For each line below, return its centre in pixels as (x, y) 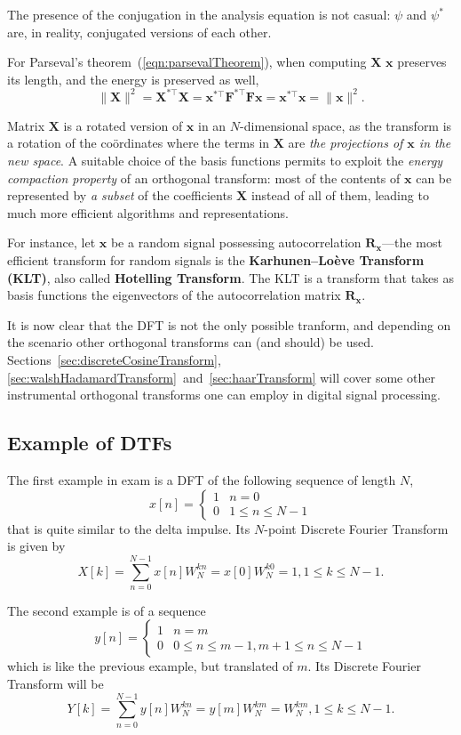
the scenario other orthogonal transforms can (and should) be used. (191, 342)
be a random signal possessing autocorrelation (236, 242)
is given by (36, 546)
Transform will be (56, 684)
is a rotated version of (123, 125)
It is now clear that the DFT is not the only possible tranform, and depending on (229, 324)
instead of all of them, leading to (340, 195)
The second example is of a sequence (107, 610)
